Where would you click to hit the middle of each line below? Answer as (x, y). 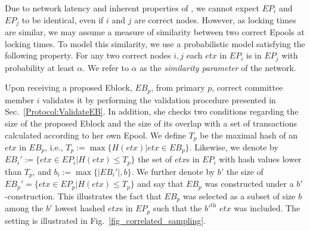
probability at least (40, 67)
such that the (177, 208)
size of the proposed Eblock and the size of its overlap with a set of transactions (151, 123)
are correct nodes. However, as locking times (215, 19)
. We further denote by (173, 171)
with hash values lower (260, 159)
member (20, 99)
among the (24, 208)
